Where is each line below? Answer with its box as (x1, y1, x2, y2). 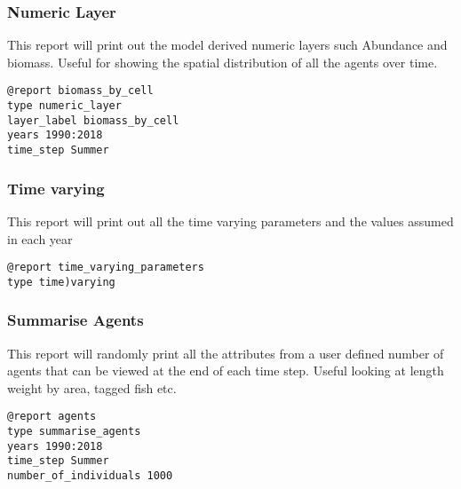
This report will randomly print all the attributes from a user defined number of (7, 343, 444, 362)
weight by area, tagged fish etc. (7, 378, 177, 397)
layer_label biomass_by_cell (7, 114, 179, 127)
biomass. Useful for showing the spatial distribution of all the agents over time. (7, 52, 438, 71)
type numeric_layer (7, 99, 122, 113)
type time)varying (7, 275, 115, 288)
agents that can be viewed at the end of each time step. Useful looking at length (7, 361, 444, 380)
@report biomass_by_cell (7, 84, 154, 98)
